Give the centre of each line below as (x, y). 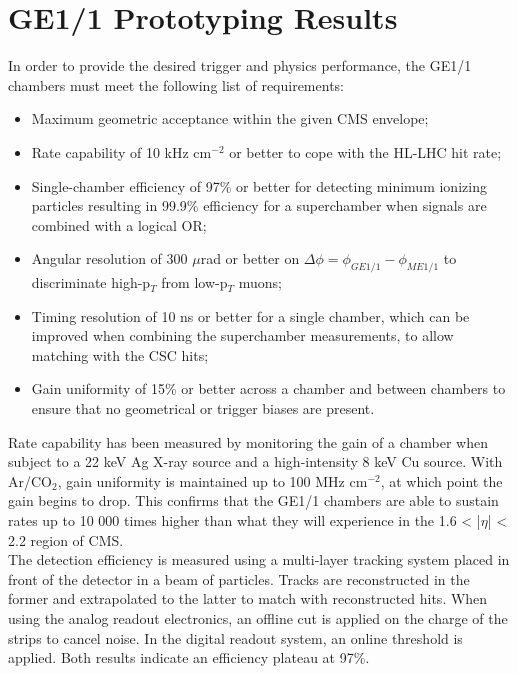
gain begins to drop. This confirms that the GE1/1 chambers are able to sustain (253, 500)
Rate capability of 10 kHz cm (121, 151)
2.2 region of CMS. (66, 539)
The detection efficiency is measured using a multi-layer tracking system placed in (259, 559)
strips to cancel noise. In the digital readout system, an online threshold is (235, 637)
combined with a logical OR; (119, 224)
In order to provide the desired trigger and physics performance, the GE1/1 (240, 65)
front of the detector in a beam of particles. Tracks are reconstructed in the (239, 578)
